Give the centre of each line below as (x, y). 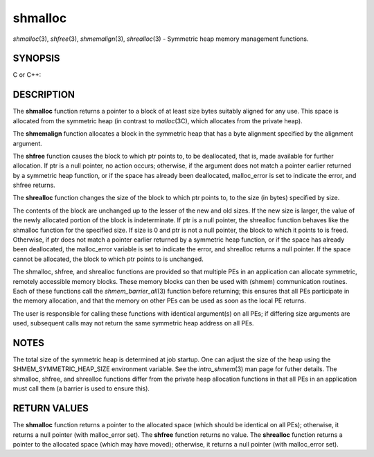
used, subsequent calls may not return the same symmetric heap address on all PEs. (133, 323)
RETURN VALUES (51, 409)
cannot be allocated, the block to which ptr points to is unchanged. (108, 259)
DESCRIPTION (44, 95)
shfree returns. (34, 185)
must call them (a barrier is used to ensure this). (81, 388)
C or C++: (27, 75)
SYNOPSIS (36, 59)
